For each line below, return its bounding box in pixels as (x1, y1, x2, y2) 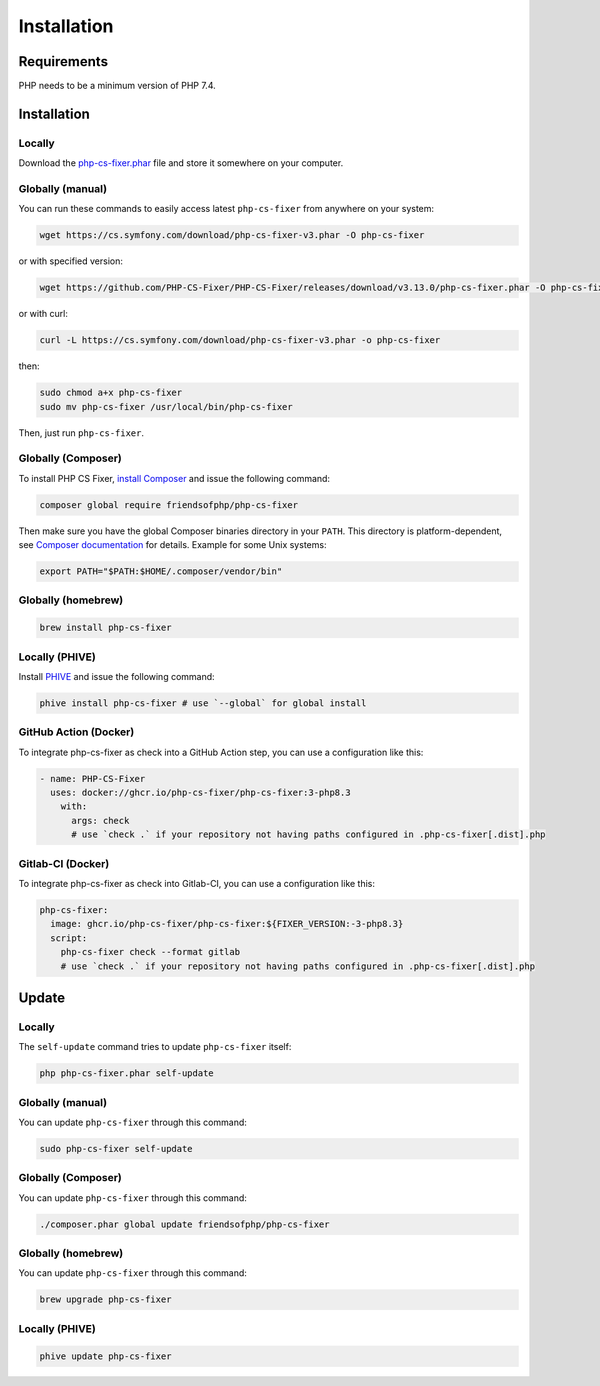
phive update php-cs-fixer (39, 1350, 172, 1362)
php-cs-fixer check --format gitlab (60, 946, 240, 958)
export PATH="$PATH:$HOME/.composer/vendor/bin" (39, 566, 283, 577)
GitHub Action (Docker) (18, 725, 135, 739)
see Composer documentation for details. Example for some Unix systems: (18, 539, 327, 551)
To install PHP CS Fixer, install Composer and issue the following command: (18, 472, 330, 484)
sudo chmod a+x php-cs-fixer (39, 387, 183, 399)
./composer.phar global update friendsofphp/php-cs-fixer (39, 1218, 330, 1230)
